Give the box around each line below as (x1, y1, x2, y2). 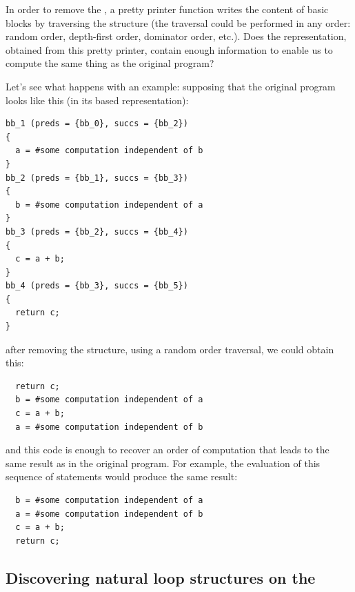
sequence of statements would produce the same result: (6, 469, 238, 484)
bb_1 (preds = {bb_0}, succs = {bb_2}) (6, 119, 188, 129)
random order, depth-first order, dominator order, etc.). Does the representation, (6, 29, 347, 43)
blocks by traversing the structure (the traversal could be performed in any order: (6, 15, 351, 30)
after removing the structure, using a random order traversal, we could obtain (6, 342, 334, 356)
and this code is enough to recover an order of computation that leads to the (6, 442, 329, 457)
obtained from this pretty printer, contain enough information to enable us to (6, 42, 333, 57)
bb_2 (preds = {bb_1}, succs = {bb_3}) (6, 172, 188, 183)
